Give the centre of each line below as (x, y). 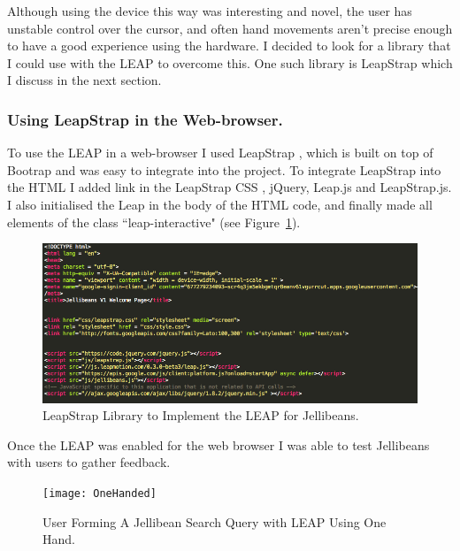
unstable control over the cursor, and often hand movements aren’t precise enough (230, 28)
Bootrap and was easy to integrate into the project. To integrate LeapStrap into (224, 169)
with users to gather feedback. (89, 462)
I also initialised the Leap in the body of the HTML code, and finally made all (220, 204)
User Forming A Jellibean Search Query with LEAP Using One (215, 521)
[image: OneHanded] (100, 493)
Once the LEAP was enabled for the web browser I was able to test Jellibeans (218, 444)
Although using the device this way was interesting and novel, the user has (210, 11)
